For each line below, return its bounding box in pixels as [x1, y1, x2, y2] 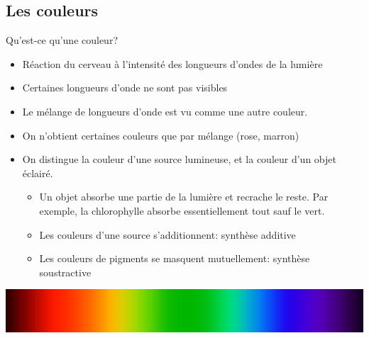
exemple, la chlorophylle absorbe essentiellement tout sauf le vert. [39, 203, 325, 218]
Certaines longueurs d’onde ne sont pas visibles [22, 80, 228, 95]
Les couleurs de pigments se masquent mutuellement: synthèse [39, 251, 310, 266]
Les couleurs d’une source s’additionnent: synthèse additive [39, 227, 296, 242]
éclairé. [22, 165, 53, 180]
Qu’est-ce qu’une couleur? [6, 33, 119, 47]
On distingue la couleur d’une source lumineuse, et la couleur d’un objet [22, 152, 336, 167]
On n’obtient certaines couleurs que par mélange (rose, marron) [22, 128, 299, 142]
